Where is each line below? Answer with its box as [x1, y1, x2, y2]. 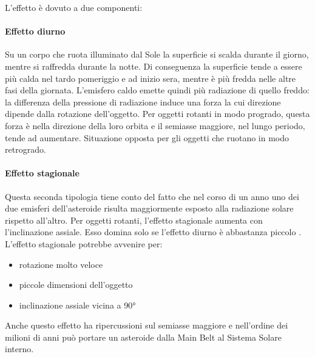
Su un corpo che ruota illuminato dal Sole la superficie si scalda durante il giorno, [5, 48, 309, 61]
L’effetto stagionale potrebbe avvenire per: [5, 237, 163, 250]
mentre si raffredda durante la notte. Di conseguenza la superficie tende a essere [5, 59, 302, 72]
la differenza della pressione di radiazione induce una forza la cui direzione [5, 95, 281, 108]
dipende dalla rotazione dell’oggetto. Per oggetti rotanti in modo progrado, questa [5, 107, 310, 120]
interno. [5, 342, 34, 355]
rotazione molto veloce [19, 258, 103, 270]
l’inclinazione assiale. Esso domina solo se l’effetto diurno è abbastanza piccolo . [5, 225, 302, 238]
